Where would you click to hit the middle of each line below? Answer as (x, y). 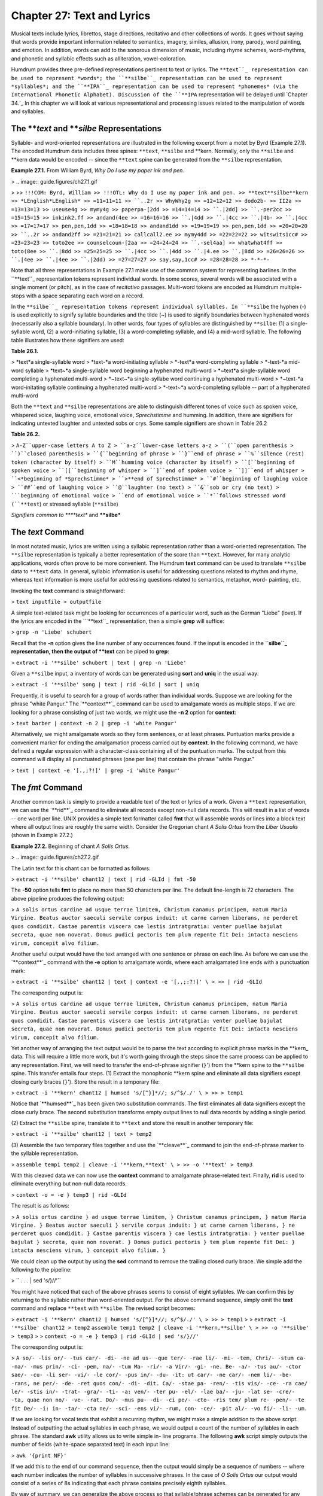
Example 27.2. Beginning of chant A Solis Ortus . (71, 846)
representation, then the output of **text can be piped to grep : (90, 652)
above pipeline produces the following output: (68, 898)
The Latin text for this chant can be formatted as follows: (81, 868)
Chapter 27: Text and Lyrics (81, 16)
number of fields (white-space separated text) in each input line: (91, 1445)
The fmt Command (47, 787)
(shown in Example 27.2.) (42, 835)
